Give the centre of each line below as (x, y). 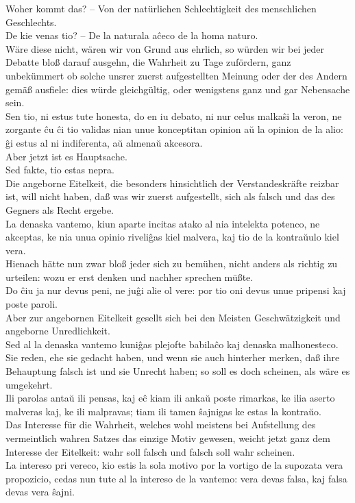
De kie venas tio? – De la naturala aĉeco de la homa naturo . (132, 35)
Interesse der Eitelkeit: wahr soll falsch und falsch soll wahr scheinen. (150, 451)
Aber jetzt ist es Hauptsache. (66, 156)
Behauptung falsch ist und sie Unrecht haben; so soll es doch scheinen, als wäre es (178, 371)
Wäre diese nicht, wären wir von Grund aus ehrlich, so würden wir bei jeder (165, 48)
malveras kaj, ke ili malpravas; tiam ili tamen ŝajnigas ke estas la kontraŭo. (163, 411)
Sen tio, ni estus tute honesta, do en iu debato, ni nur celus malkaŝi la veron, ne (174, 115)
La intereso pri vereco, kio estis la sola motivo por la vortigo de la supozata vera (174, 465)
